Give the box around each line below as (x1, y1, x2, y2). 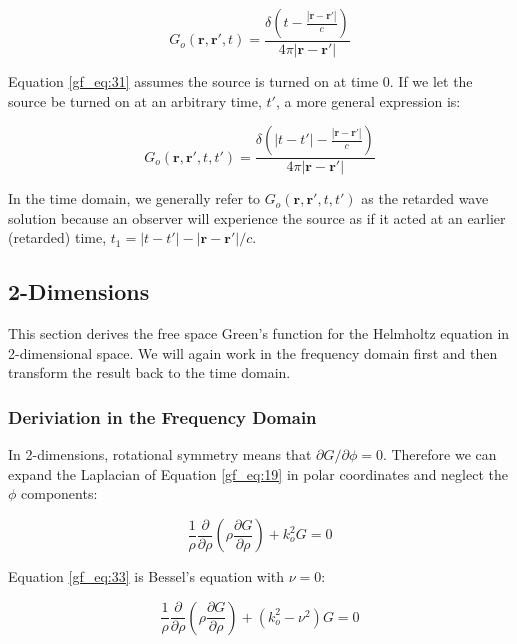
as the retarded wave (361, 188, 489, 209)
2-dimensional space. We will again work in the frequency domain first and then (8, 342, 498, 363)
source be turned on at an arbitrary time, (8, 90, 262, 111)
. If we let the (389, 71, 473, 92)
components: (21, 483, 98, 504)
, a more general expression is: (275, 90, 461, 111)
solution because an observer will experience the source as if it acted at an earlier (8, 207, 506, 228)
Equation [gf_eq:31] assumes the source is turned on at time (8, 71, 379, 92)
